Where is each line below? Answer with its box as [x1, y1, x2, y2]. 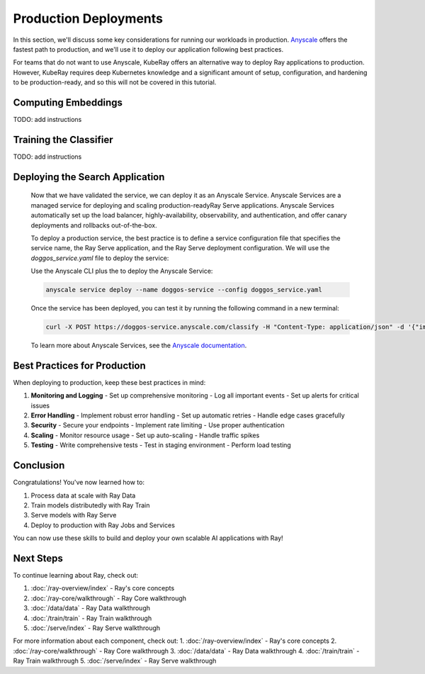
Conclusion [13, 459, 65, 471]
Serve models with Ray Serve [30, 511, 117, 519]
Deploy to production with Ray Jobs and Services [30, 521, 175, 529]
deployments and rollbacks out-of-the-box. [30, 220, 157, 230]
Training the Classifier [13, 133, 113, 145]
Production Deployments [13, 11, 163, 26]
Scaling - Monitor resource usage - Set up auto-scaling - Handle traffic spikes [30, 431, 260, 439]
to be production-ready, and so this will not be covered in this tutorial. [13, 78, 217, 86]
